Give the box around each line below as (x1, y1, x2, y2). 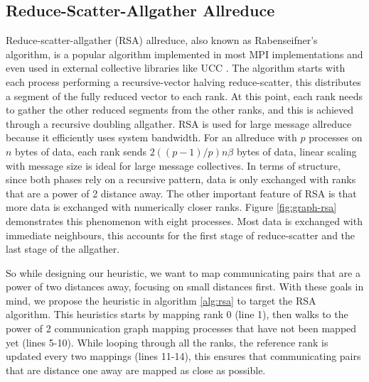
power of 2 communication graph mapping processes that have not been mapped (6, 321, 357, 336)
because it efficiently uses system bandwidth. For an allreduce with (6, 130, 297, 145)
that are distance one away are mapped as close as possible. (6, 362, 266, 377)
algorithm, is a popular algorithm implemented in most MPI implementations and (6, 46, 363, 61)
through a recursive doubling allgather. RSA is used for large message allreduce (6, 116, 352, 131)
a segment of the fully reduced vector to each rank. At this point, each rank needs (6, 88, 363, 103)
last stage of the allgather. (6, 241, 120, 256)
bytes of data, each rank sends (15, 143, 147, 158)
